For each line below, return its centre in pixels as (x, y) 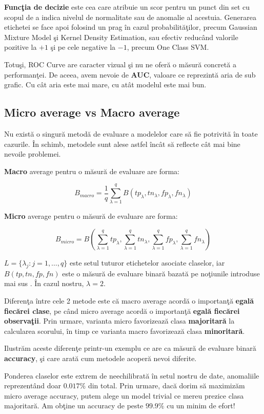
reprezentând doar (33, 385)
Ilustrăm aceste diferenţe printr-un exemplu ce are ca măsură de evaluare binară (130, 348)
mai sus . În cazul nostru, (44, 283)
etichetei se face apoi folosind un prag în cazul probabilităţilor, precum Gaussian (131, 27)
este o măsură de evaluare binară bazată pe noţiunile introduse (161, 273)
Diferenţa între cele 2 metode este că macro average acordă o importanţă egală (129, 301)
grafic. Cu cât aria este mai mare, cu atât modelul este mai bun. (105, 84)
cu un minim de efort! (201, 406)
